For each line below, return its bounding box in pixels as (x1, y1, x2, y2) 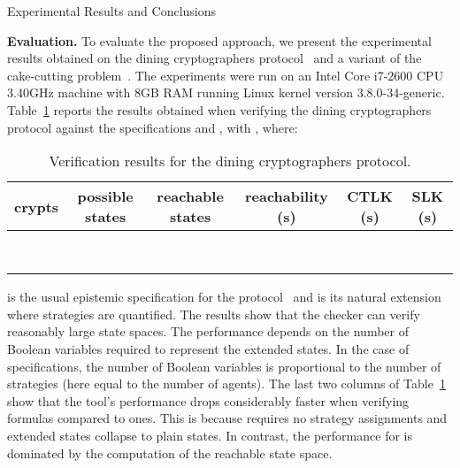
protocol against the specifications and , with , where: (7, 118, 298, 136)
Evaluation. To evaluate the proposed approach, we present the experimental (7, 31, 432, 50)
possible (77, 186, 134, 207)
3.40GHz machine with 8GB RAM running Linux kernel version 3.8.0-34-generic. (7, 83, 445, 102)
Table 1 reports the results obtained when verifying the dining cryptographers (7, 100, 432, 119)
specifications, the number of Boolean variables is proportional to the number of (7, 357, 441, 375)
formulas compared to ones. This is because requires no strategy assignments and (7, 409, 448, 427)
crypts (14, 196, 59, 217)
